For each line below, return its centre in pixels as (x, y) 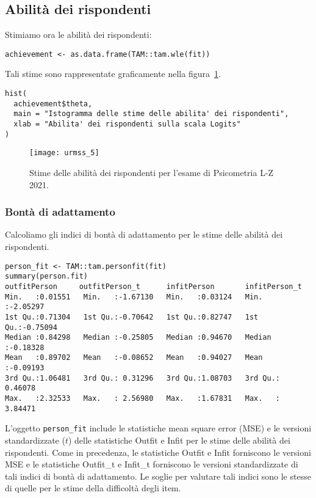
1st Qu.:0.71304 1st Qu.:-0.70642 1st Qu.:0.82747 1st (132, 317)
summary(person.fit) (47, 276)
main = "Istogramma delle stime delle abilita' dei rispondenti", (151, 114)
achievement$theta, (53, 104)
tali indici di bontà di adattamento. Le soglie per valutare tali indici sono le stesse (158, 476)
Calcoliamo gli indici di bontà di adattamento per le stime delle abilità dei (144, 234)
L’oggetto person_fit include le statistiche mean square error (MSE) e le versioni (158, 428)
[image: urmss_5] (64, 153)
